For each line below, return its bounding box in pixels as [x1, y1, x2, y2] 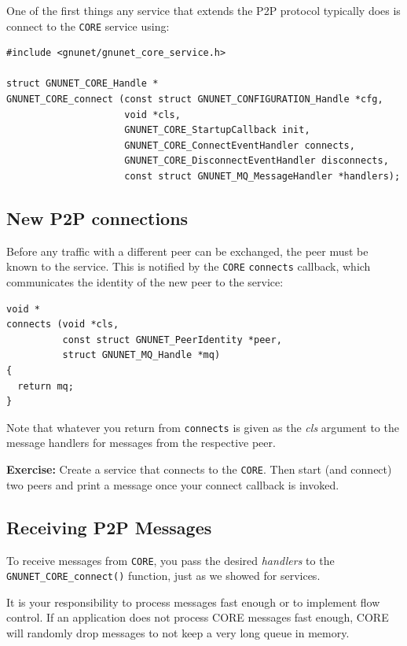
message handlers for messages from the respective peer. [6, 434, 276, 451]
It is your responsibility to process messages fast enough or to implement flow [6, 593, 380, 610]
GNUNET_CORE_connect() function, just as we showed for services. [6, 567, 321, 584]
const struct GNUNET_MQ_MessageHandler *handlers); [124, 171, 401, 182]
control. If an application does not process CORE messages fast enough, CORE [6, 609, 389, 626]
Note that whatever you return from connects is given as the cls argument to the [6, 419, 399, 435]
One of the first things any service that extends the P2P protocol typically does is [6, 2, 401, 18]
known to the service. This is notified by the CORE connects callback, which [6, 258, 371, 275]
